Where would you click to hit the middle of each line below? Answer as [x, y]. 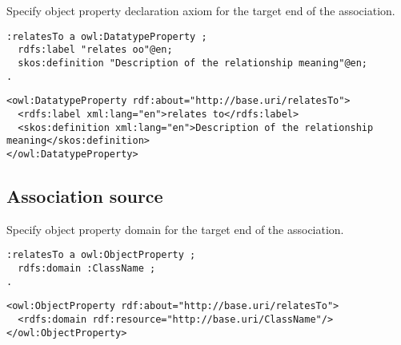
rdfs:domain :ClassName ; [87, 268]
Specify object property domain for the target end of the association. [175, 229]
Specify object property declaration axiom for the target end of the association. [201, 10]
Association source [85, 195]
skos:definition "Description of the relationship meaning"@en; [193, 63]
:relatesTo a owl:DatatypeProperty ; [107, 36]
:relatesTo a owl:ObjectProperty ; [101, 255]
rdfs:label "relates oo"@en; [95, 50]
